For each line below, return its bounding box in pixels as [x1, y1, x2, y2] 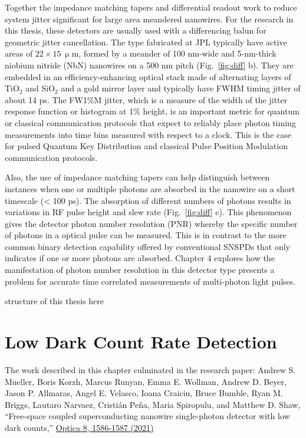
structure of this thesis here [5, 295, 104, 307]
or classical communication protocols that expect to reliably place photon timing [5, 116, 296, 129]
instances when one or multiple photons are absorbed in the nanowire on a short [5, 182, 295, 195]
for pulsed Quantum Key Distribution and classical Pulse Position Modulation [5, 140, 288, 152]
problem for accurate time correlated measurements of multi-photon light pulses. [5, 275, 296, 287]
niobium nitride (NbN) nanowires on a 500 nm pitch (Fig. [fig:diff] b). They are [5, 58, 294, 71]
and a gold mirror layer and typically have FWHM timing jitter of [61, 82, 301, 94]
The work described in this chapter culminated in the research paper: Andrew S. [5, 363, 296, 376]
